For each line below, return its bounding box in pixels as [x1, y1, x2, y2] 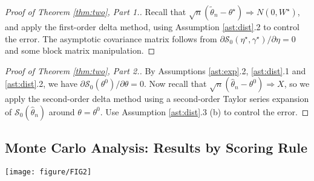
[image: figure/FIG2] [5, 168, 92, 177]
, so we [284, 77, 310, 90]
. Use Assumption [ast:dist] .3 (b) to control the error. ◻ [100, 105, 309, 118]
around [48, 105, 75, 118]
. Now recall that [143, 77, 207, 90]
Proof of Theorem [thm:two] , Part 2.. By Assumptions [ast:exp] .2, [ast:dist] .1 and [5, 64, 306, 77]
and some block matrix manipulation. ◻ [5, 44, 155, 57]
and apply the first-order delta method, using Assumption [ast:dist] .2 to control [5, 21, 299, 33]
